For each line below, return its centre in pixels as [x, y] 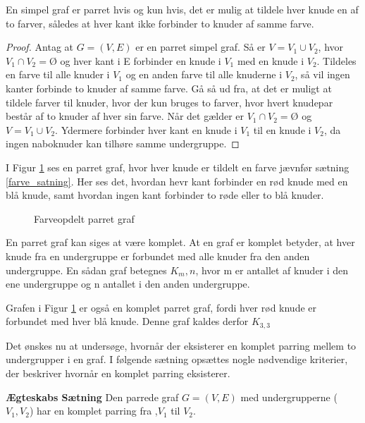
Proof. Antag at [39, 47]
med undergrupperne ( [289, 397]
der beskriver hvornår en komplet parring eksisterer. [118, 373]
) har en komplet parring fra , [93, 411]
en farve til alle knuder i [58, 74]
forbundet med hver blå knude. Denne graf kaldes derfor [127, 321]
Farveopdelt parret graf [84, 218]
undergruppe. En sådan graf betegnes [86, 270]
